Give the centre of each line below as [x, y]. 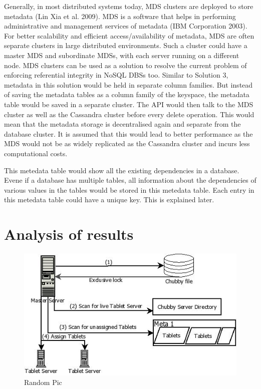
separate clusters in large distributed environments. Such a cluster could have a [126, 45]
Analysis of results [69, 234]
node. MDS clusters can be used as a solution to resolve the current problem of [125, 65]
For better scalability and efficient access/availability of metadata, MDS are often [129, 35]
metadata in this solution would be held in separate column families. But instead [128, 84]
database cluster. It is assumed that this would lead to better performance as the [128, 133]
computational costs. [36, 153]
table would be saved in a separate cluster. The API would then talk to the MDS [129, 104]
